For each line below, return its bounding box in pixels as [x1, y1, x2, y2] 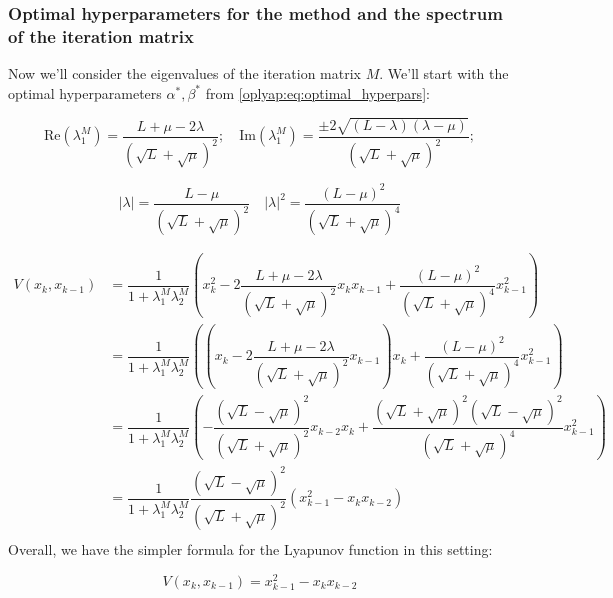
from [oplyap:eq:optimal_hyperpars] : [205, 82, 430, 103]
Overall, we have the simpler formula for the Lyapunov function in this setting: [8, 539, 493, 560]
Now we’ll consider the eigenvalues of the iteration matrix [8, 63, 361, 84]
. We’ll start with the [379, 63, 509, 84]
